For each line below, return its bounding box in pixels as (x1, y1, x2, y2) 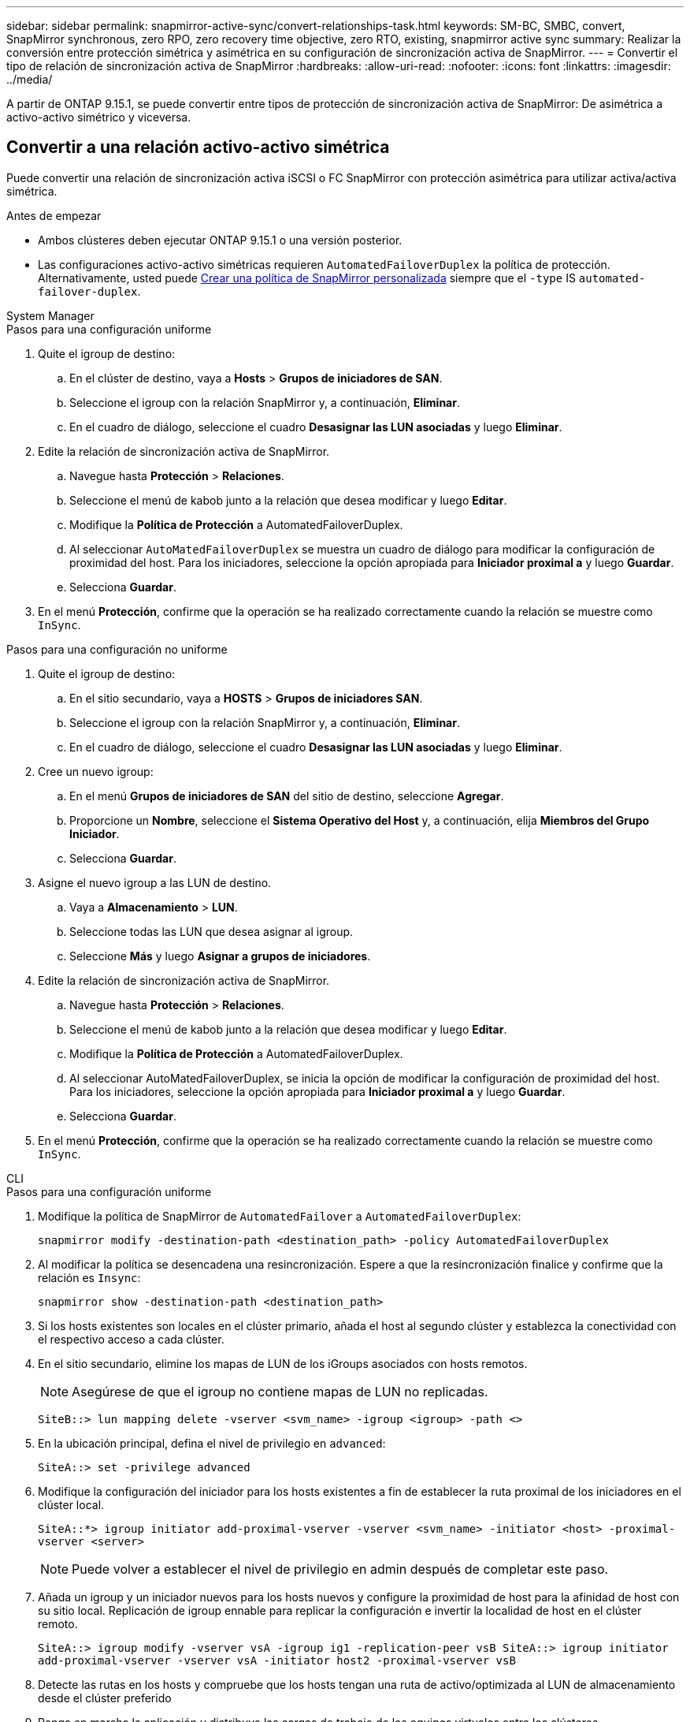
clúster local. (38, 1497, 105, 1511)
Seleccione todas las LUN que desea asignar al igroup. (69, 924, 354, 938)
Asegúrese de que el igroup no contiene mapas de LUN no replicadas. (72, 1383, 488, 1400)
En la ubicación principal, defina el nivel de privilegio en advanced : (38, 1436, 386, 1450)
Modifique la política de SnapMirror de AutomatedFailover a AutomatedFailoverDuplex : (38, 1209, 521, 1223)
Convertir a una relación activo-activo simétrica (6, 137, 390, 158)
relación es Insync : (38, 1270, 141, 1284)
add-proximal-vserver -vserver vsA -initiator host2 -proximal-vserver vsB (38, 1653, 516, 1667)
